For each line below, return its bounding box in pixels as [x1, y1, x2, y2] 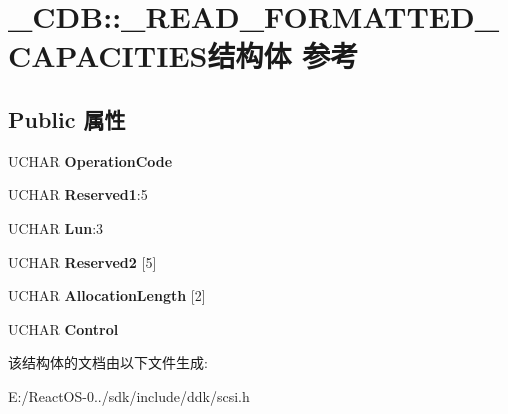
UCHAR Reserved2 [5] [8, 251, 157, 272]
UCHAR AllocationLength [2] [8, 285, 206, 306]
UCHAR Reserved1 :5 [8, 184, 148, 205]
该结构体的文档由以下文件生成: [8, 352, 208, 373]
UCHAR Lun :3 [8, 217, 104, 238]
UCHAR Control [8, 318, 119, 339]
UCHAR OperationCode [8, 150, 173, 171]
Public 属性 [8, 103, 126, 134]
